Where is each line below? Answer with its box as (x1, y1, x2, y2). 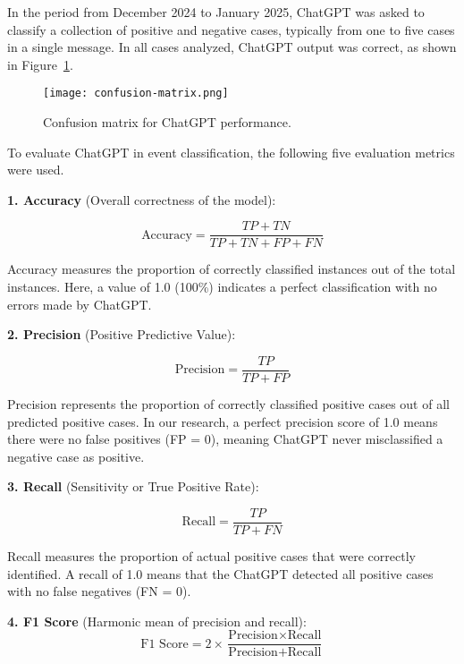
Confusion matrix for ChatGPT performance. (43, 113, 291, 132)
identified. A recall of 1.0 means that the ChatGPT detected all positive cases (7, 564, 434, 583)
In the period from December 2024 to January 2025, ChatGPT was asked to (7, 3, 425, 21)
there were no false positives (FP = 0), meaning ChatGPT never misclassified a (7, 430, 443, 448)
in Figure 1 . (7, 55, 73, 73)
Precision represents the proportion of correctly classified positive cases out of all (7, 394, 450, 413)
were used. (7, 160, 64, 179)
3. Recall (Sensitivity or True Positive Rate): (7, 477, 259, 496)
